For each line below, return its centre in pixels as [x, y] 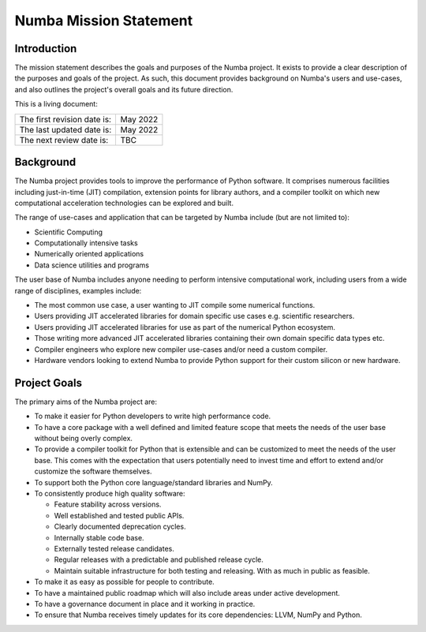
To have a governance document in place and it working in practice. [145, 604]
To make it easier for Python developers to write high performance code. [153, 416]
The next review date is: [64, 140]
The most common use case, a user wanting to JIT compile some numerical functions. [175, 305]
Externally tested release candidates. [114, 548]
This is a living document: [56, 104]
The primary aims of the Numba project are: [86, 402]
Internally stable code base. [99, 537]
